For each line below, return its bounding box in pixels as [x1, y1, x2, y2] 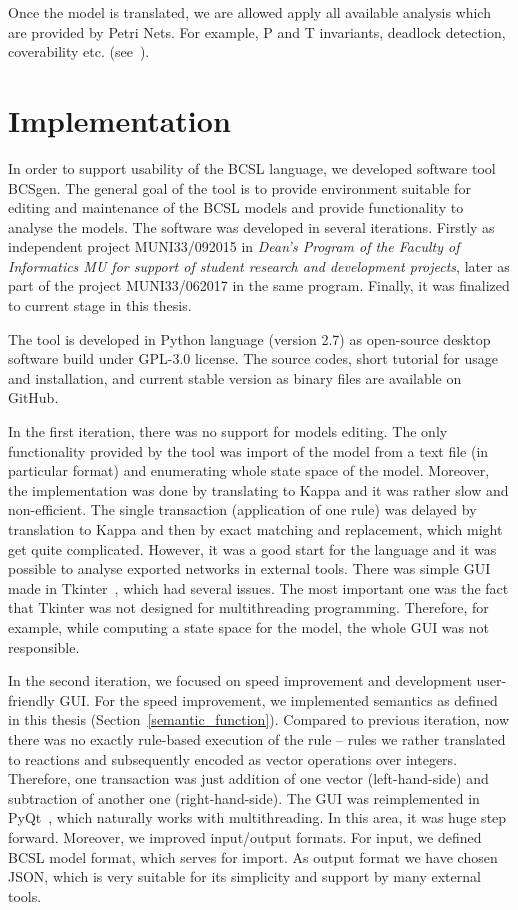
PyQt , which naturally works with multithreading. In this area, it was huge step [8, 807, 507, 828]
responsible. [8, 636, 80, 657]
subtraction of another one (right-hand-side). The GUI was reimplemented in [8, 787, 480, 808]
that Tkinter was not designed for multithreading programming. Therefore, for [8, 597, 489, 618]
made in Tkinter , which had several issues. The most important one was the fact [8, 577, 509, 598]
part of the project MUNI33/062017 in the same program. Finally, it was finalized [8, 275, 510, 296]
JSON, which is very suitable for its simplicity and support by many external [8, 866, 481, 887]
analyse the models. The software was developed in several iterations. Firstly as [8, 216, 495, 237]
